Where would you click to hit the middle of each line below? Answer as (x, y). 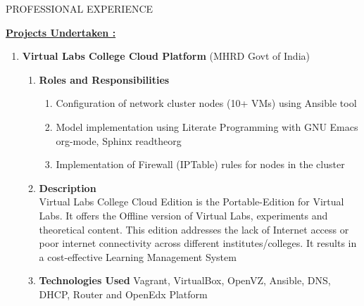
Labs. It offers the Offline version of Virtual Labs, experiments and (183, 215)
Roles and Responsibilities (104, 79)
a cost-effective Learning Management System (138, 256)
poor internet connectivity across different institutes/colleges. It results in (198, 243)
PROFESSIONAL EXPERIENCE (80, 8)
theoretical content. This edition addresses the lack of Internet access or (194, 229)
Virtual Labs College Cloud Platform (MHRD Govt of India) (166, 56)
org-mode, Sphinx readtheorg (119, 140)
